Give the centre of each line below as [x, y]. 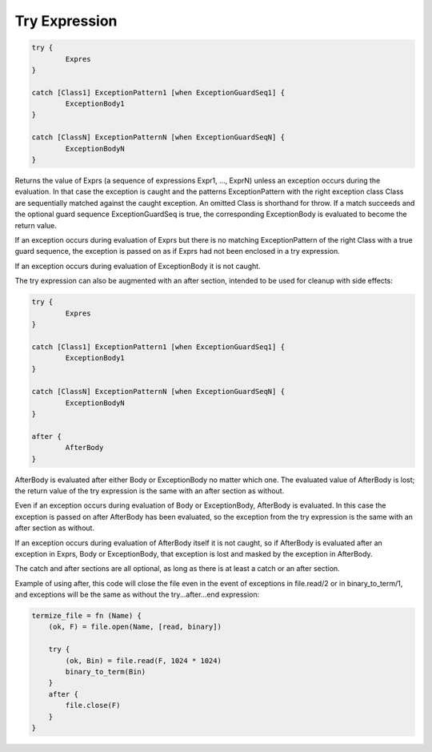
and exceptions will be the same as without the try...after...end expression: [137, 595]
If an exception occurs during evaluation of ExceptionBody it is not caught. [138, 266]
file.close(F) [93, 706]
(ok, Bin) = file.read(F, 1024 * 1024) [143, 660]
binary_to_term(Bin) [106, 672]
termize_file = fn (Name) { [86, 616]
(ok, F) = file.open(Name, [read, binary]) [135, 627]
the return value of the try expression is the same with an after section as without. [150, 491]
